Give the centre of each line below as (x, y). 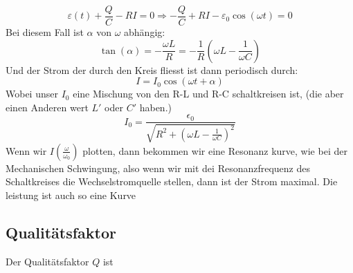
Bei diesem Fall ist (45, 32)
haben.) (155, 107)
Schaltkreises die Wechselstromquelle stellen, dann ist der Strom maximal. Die (172, 181)
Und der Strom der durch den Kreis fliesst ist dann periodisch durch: (152, 69)
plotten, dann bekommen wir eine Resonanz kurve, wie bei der (215, 150)
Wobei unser (32, 94)
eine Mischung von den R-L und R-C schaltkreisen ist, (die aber (208, 94)
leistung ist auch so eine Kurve (71, 195)
